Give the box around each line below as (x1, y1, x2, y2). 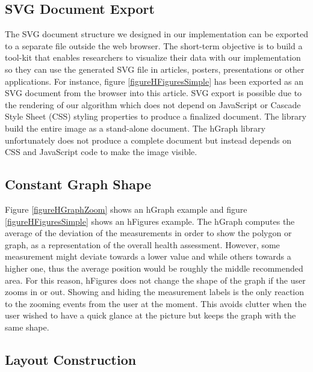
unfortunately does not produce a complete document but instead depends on (5, 133, 291, 146)
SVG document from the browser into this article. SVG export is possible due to (5, 87, 302, 99)
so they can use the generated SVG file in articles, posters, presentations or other (5, 63, 305, 75)
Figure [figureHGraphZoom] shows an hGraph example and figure (5, 203, 247, 215)
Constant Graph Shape (5, 175, 152, 194)
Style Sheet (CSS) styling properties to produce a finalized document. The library (5, 110, 306, 123)
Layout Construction (5, 350, 137, 368)
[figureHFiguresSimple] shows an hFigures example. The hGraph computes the (5, 215, 295, 227)
